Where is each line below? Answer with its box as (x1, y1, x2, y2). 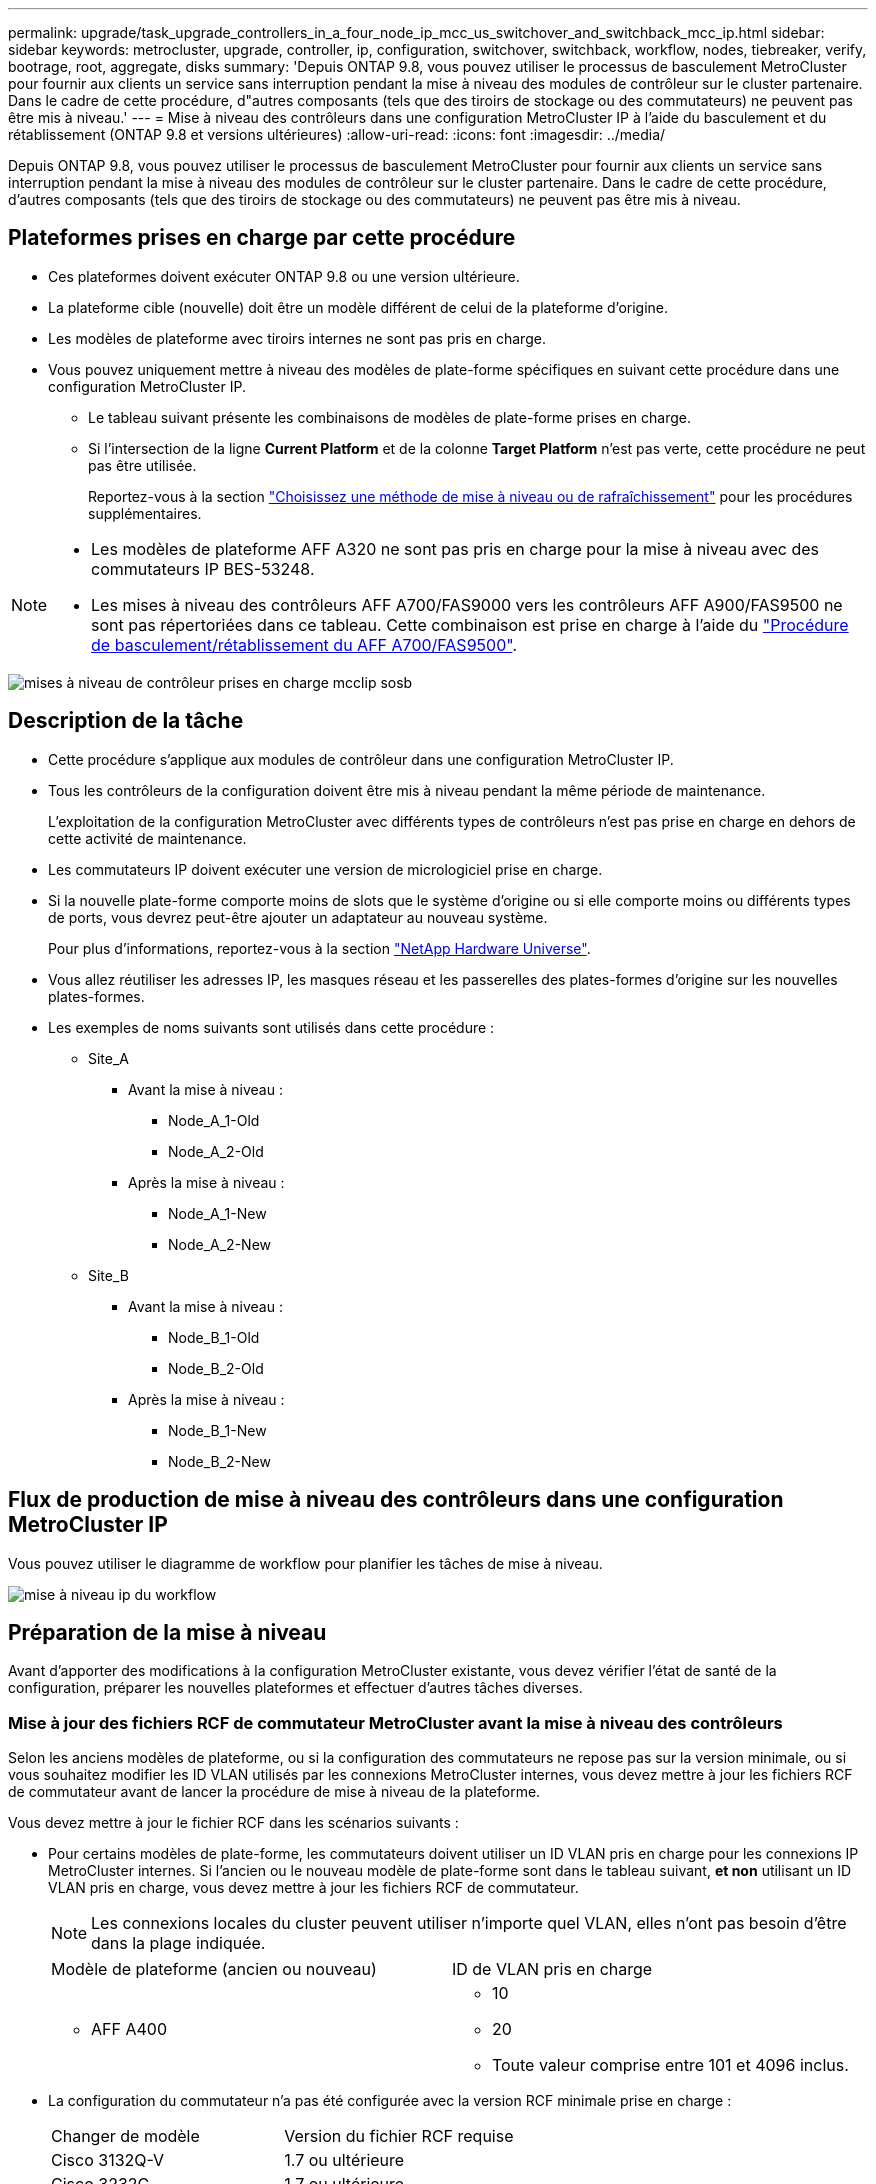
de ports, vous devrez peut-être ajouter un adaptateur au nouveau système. (48, 908, 548, 926)
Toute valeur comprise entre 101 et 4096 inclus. (491, 2055, 849, 2076)
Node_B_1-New (168, 1421, 267, 1439)
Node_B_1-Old (168, 1328, 260, 1346)
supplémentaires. (88, 504, 202, 522)
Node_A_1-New (168, 1204, 267, 1222)
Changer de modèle (51, 2126, 200, 2147)
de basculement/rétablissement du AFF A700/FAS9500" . (91, 634, 517, 655)
